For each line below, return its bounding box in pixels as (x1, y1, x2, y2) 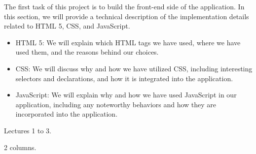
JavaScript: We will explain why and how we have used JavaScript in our (15, 90, 237, 100)
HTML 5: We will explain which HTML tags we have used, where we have (15, 37, 241, 47)
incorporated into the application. (15, 109, 118, 119)
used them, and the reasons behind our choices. (15, 47, 159, 57)
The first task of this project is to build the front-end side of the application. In (4, 1, 245, 11)
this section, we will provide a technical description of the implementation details (4, 11, 249, 21)
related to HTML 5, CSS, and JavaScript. (4, 21, 130, 31)
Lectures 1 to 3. (4, 125, 51, 135)
